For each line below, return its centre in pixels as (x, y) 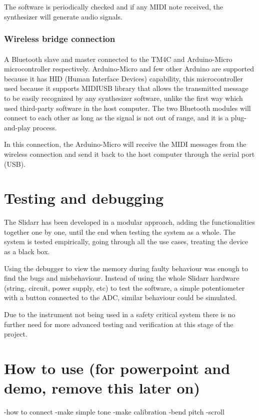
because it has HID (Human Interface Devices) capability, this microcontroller (124, 78)
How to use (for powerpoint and (117, 368)
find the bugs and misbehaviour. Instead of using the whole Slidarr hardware (122, 278)
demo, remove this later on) (102, 388)
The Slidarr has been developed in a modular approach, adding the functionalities (129, 222)
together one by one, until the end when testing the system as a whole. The (120, 231)
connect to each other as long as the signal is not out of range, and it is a (116, 118)
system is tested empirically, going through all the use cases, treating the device (126, 241)
